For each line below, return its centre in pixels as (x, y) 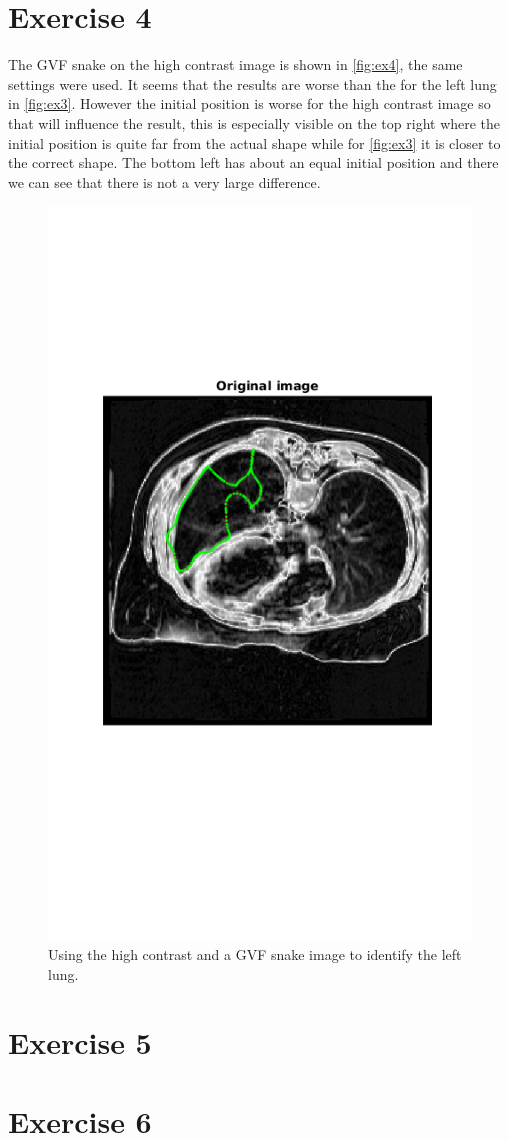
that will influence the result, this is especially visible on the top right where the (254, 122)
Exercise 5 (80, 1042)
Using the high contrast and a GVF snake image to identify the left (255, 954)
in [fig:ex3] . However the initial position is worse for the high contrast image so (249, 103)
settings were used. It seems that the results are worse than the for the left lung (252, 83)
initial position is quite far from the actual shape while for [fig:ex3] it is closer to (254, 142)
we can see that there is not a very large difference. (164, 181)
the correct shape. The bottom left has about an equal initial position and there (253, 162)
